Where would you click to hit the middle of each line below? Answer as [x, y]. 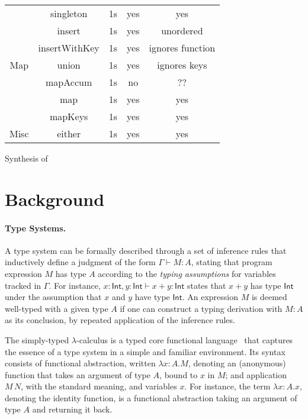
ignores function [182, 48]
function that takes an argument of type [78, 374]
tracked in [23, 285]
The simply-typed [37, 339]
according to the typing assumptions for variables [187, 273]
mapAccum [69, 82]
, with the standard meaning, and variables [99, 386]
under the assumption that [53, 297]
